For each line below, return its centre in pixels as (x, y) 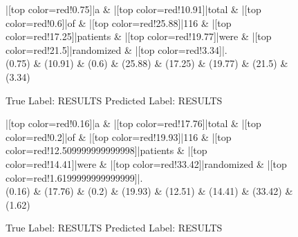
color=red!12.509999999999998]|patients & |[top (106, 150)
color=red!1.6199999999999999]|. (74, 177)
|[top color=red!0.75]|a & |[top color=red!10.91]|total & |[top (133, 9)
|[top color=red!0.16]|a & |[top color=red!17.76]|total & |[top (133, 123)
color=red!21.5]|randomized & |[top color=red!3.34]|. (117, 49)
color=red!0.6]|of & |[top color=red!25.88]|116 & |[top (119, 22)
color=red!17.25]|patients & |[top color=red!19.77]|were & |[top (139, 36)
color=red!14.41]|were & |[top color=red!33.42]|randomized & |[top (146, 163)
